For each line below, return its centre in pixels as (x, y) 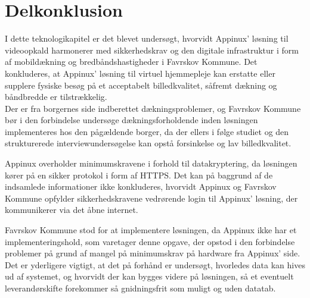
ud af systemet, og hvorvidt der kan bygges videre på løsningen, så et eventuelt (149, 276)
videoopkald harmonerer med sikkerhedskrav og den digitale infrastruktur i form (152, 50)
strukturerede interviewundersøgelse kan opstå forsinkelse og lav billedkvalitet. (148, 143)
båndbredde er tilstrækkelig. (56, 97)
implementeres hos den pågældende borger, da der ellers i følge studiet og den (147, 131)
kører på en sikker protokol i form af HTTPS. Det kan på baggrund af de (139, 175)
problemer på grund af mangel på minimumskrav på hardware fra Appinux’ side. (153, 253)
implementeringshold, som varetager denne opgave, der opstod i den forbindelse (150, 241)
